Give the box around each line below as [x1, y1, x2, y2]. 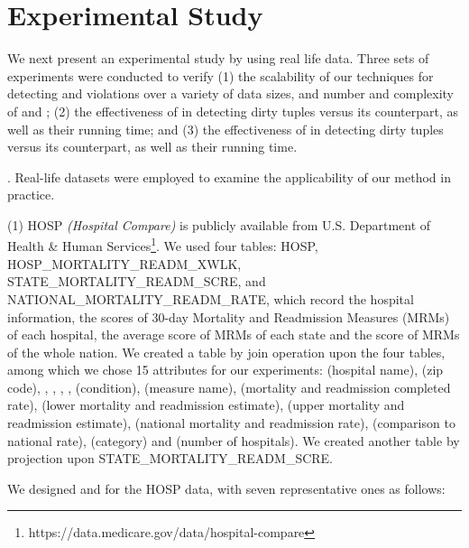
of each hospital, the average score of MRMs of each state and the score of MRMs [7, 325, 460, 344]
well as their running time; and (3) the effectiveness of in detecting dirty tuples [7, 119, 444, 138]
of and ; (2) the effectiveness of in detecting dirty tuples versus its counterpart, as [7, 101, 458, 120]
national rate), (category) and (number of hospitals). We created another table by [7, 431, 460, 450]
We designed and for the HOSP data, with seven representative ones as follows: [7, 478, 446, 497]
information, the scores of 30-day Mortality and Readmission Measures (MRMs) [7, 307, 450, 326]
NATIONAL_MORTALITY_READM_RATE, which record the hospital [7, 289, 414, 308]
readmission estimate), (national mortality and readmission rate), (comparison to [7, 413, 455, 432]
